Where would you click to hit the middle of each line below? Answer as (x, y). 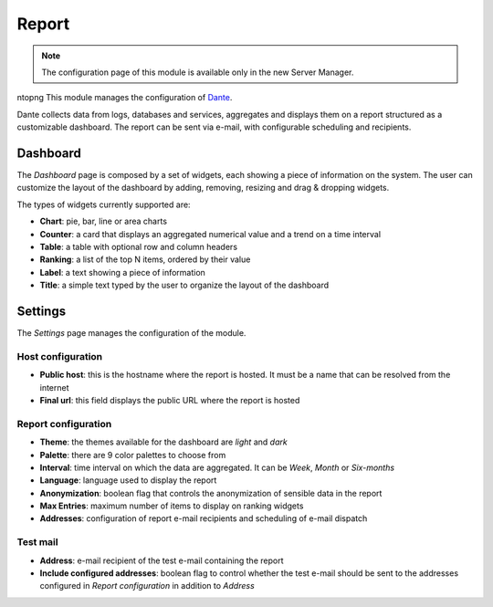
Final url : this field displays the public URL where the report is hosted (170, 400)
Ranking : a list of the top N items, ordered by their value (145, 259)
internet (54, 387)
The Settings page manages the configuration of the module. (131, 333)
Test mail (37, 542)
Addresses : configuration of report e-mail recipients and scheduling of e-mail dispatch (204, 518)
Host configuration (60, 356)
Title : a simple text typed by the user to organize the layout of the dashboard (184, 285)
